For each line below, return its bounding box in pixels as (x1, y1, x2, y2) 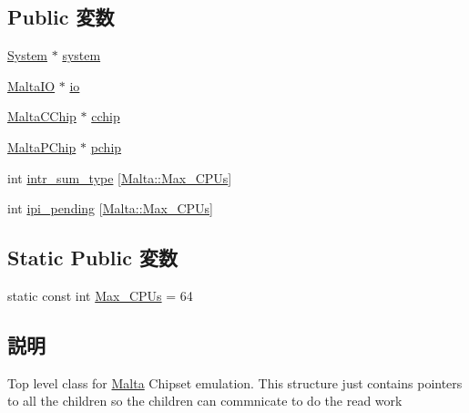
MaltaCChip (7, 107, 76, 126)
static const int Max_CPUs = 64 (7, 285, 193, 305)
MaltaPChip (7, 137, 76, 156)
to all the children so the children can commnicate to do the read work (7, 391, 403, 410)
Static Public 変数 (7, 243, 178, 272)
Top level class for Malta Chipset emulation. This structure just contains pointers (7, 373, 463, 392)
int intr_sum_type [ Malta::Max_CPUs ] (7, 168, 232, 187)
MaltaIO (7, 76, 56, 95)
